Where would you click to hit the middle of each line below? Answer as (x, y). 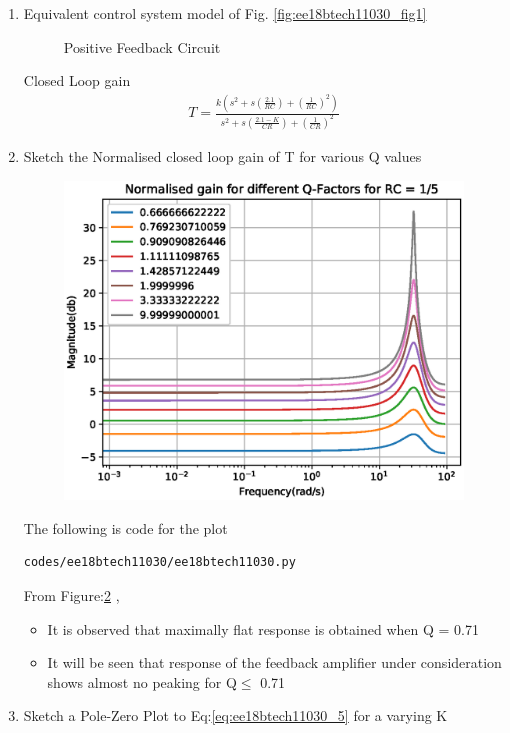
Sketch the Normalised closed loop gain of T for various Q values (222, 156)
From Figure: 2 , (71, 595)
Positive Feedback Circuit (142, 46)
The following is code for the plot (125, 527)
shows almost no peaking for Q (142, 681)
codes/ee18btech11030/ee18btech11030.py (159, 562)
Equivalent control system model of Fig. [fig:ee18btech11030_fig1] (225, 13)
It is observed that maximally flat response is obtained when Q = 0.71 (263, 628)
